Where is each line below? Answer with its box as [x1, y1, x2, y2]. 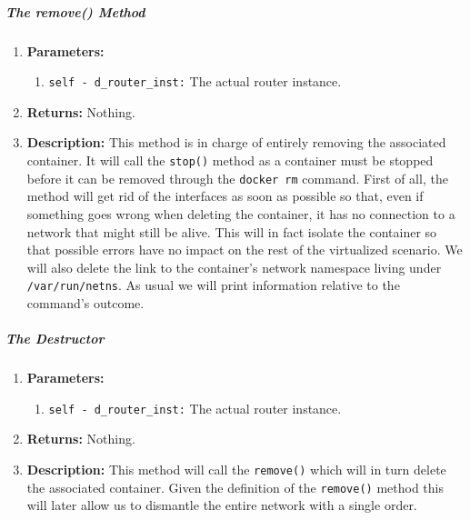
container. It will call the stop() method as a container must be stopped [26, 151, 434, 169]
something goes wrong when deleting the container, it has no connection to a [26, 204, 455, 223]
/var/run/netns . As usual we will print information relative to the [26, 275, 400, 295]
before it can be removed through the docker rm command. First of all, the [26, 168, 448, 187]
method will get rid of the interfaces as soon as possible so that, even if [26, 186, 424, 205]
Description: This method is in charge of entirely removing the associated [26, 133, 446, 152]
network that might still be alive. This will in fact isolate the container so [26, 222, 437, 241]
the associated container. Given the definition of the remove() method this [26, 477, 445, 496]
